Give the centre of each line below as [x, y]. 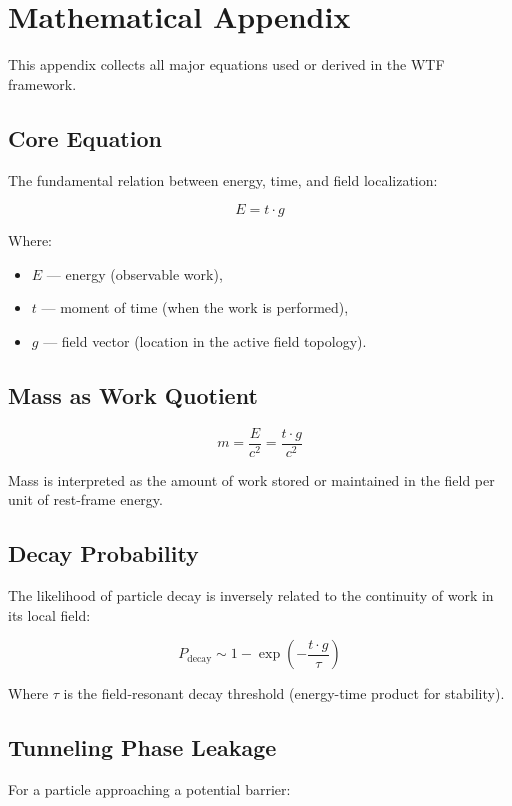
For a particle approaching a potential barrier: [149, 789]
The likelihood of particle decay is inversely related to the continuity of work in [251, 595]
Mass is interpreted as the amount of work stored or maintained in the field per [251, 479]
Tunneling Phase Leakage [142, 747]
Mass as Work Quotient [133, 394]
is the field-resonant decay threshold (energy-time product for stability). [284, 693]
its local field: [49, 614]
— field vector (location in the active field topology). [205, 340]
